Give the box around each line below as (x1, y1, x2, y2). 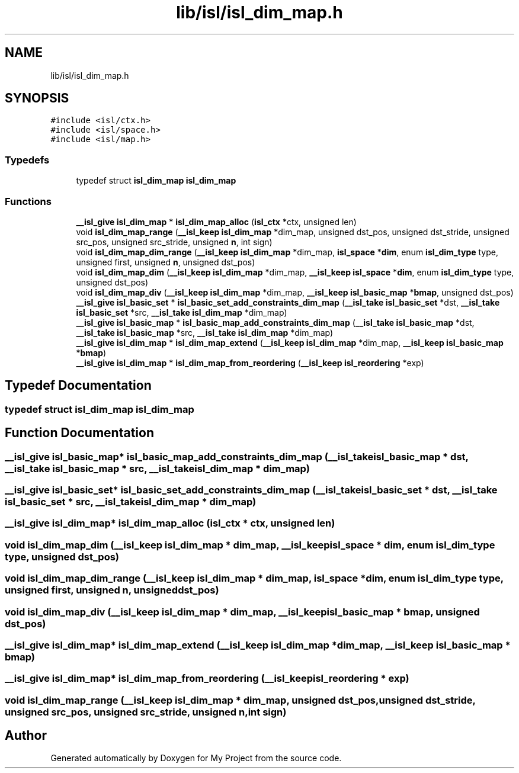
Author (5, 728, 47, 743)
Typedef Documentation (5, 378, 152, 393)
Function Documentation (5, 425, 154, 441)
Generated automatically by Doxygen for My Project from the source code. (50, 753, 342, 764)
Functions (5, 195, 52, 207)
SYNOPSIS (5, 91, 69, 106)
